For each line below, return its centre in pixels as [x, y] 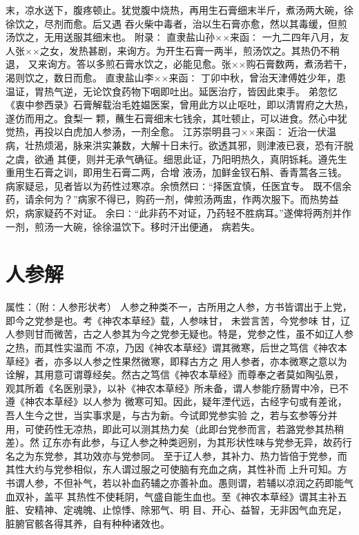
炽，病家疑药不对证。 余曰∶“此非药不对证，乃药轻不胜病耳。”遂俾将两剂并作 [178, 212]
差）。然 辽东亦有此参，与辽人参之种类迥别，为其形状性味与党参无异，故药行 [179, 442]
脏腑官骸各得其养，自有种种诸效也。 [88, 523]
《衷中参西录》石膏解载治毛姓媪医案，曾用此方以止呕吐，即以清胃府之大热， [179, 105]
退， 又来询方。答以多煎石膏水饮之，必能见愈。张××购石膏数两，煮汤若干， [179, 64]
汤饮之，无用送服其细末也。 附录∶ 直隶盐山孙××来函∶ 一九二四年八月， [173, 37]
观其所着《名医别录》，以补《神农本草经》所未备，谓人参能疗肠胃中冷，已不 [177, 388]
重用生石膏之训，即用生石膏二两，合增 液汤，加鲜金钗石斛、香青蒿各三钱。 [176, 172]
